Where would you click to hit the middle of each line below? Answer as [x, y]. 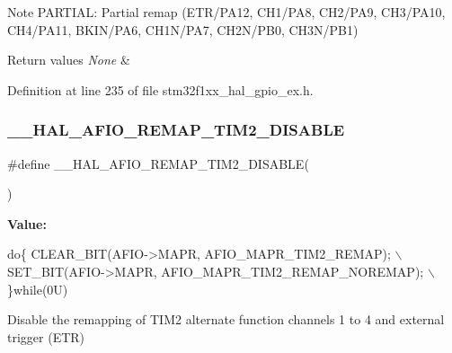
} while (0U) [38, 289]
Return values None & [69, 60]
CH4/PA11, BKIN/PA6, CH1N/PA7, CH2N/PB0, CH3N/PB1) [183, 29]
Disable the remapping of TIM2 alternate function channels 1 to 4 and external [226, 319]
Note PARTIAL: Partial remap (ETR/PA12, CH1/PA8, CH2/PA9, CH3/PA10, [226, 12]
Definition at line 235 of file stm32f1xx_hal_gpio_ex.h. [160, 89]
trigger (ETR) [46, 336]
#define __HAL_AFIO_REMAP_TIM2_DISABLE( [158, 163]
